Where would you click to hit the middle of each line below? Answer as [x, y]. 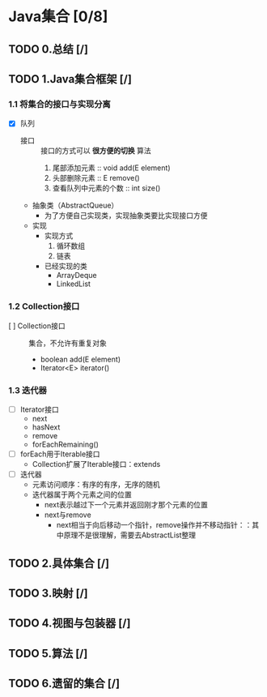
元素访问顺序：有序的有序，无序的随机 [96, 485]
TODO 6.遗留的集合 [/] [64, 684]
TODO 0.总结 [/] [49, 49]
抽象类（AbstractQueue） [75, 205]
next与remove [68, 515]
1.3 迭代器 [28, 390]
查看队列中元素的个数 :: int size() [106, 188]
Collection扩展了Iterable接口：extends [96, 464]
